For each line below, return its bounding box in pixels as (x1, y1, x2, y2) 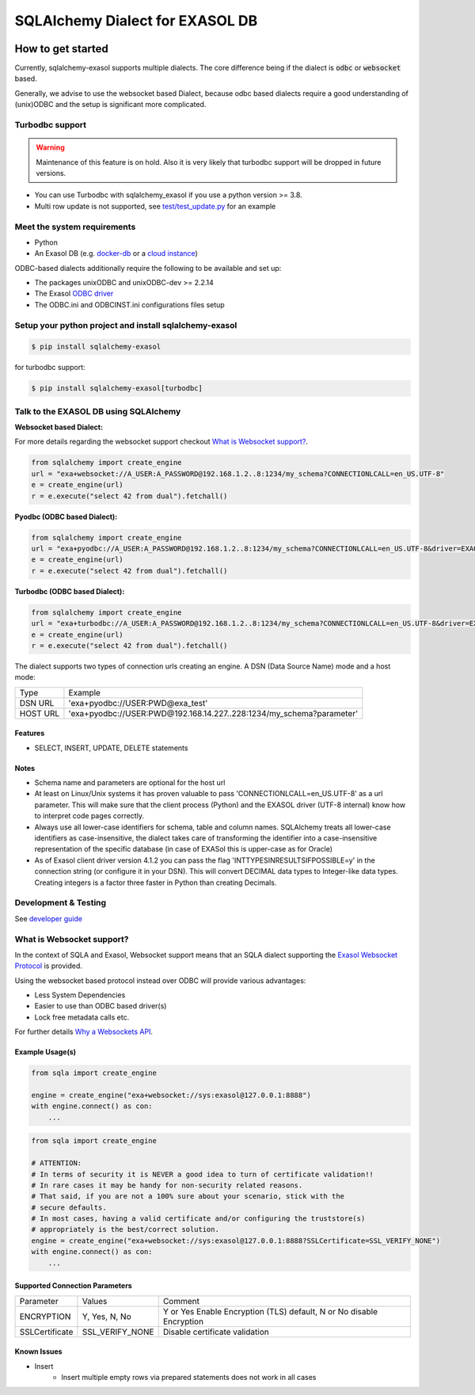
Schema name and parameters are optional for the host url (34, 778, 226, 787)
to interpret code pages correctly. (34, 811, 144, 821)
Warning (36, 143, 65, 152)
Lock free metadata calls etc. (34, 1012, 130, 1022)
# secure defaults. (31, 1203, 107, 1212)
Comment (162, 1295, 199, 1306)
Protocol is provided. (14, 961, 82, 970)
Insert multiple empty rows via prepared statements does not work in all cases (61, 1373, 317, 1382)
